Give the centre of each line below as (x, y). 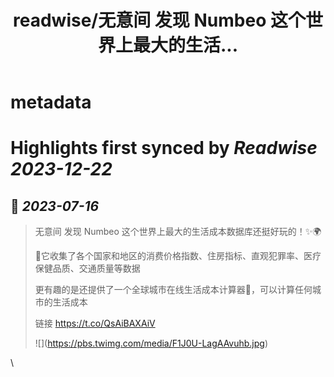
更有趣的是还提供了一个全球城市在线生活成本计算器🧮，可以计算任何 (173, 290)
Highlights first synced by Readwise (164, 148)
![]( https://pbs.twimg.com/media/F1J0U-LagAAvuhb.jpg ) (151, 343)
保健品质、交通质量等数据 (87, 268)
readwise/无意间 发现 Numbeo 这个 (159, 20)
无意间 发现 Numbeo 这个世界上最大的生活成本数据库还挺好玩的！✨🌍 (178, 232)
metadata (51, 102)
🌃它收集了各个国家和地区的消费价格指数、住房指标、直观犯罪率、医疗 (178, 256)
